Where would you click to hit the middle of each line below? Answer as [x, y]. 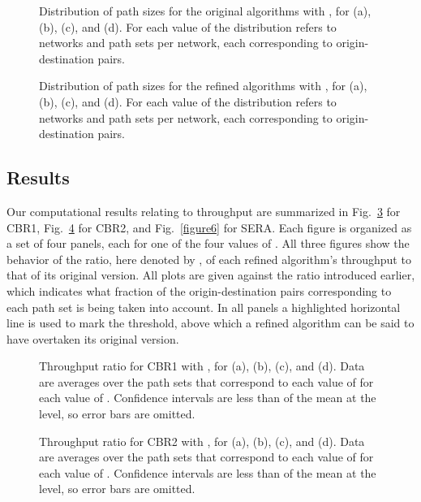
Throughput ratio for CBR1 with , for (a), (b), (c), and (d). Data [202, 366]
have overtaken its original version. [93, 338]
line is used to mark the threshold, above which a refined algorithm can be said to [210, 323]
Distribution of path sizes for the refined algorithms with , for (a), [203, 86]
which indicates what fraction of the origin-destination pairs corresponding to [199, 290]
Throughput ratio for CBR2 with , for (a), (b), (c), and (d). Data [202, 441]
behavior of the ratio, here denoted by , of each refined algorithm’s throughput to [209, 259]
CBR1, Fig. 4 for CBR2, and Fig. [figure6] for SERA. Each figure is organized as [209, 227]
